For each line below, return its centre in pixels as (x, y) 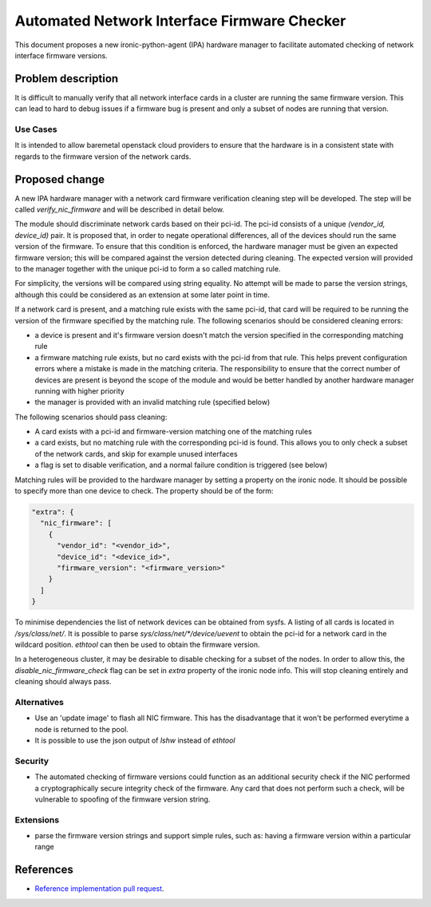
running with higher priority (80, 390)
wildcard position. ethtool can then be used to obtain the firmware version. (137, 644)
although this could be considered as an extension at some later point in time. (142, 295)
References (44, 870)
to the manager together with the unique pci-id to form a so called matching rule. (148, 269)
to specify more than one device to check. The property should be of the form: (144, 491)
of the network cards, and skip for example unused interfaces (136, 453)
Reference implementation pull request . (99, 889)
